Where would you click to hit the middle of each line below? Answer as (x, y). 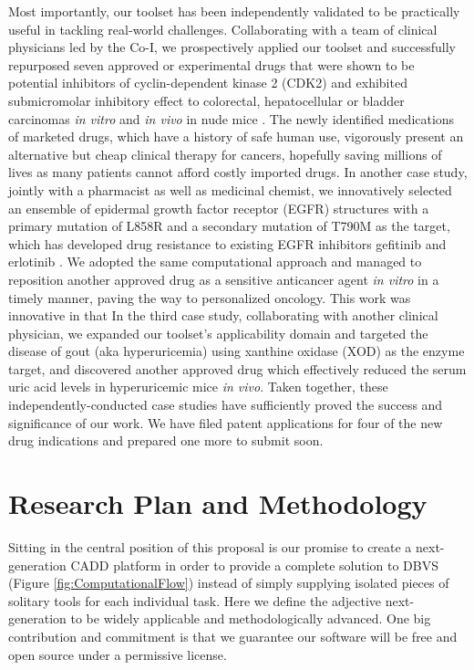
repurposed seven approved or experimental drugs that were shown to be (211, 64)
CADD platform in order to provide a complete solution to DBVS (255, 565)
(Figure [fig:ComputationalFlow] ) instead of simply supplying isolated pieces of (229, 583)
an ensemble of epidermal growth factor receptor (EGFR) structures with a (219, 208)
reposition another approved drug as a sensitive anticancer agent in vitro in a (224, 279)
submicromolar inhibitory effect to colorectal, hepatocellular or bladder (206, 100)
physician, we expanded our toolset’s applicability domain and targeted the (218, 333)
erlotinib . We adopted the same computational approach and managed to (215, 262)
